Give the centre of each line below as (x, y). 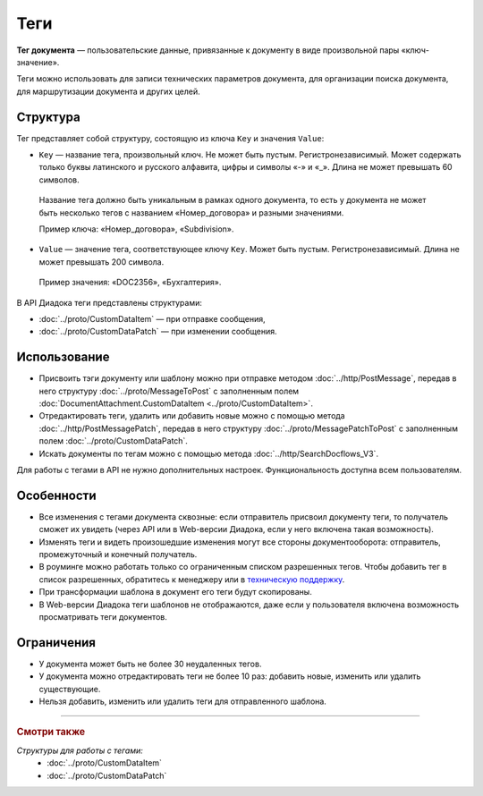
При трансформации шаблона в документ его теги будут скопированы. (175, 592)
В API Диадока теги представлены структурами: (110, 302)
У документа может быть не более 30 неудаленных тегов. (150, 664)
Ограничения (56, 643)
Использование (63, 357)
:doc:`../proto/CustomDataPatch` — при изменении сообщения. (158, 332)
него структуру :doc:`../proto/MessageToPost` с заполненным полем (169, 391)
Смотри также (51, 732)
